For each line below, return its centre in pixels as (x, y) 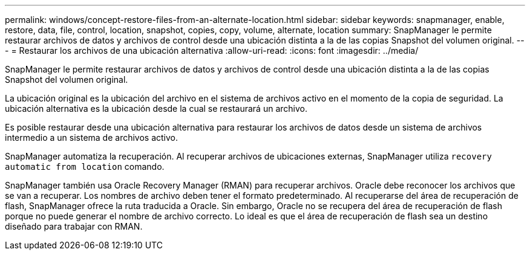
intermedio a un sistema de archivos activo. (92, 137)
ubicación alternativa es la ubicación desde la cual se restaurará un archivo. (156, 108)
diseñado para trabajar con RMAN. (74, 226)
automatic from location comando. (85, 166)
